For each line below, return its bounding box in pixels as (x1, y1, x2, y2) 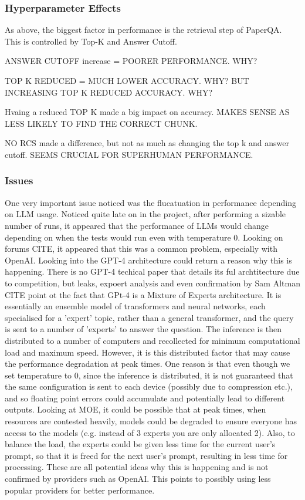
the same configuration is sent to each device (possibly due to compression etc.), (5, 380, 293, 393)
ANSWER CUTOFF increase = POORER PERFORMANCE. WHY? (5, 55, 257, 67)
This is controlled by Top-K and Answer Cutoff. (5, 35, 177, 47)
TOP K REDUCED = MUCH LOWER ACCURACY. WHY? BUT (5, 75, 249, 86)
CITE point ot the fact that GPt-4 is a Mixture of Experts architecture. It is (5, 288, 282, 300)
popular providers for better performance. (5, 484, 155, 496)
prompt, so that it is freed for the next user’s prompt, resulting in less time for (5, 449, 288, 461)
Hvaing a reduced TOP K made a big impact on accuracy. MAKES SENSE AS (5, 106, 290, 118)
